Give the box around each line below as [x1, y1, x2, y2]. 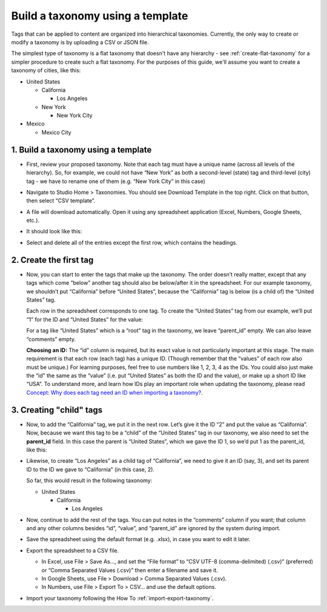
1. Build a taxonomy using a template [11, 144, 152, 155]
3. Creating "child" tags [11, 405, 103, 415]
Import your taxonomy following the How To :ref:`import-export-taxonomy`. [26, 594, 214, 602]
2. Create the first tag [11, 254, 94, 265]
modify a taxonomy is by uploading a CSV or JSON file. [11, 38, 149, 45]
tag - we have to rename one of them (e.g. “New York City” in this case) [26, 178, 206, 185]
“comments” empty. [26, 335, 76, 342]
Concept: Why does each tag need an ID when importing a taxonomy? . [26, 388, 203, 396]
